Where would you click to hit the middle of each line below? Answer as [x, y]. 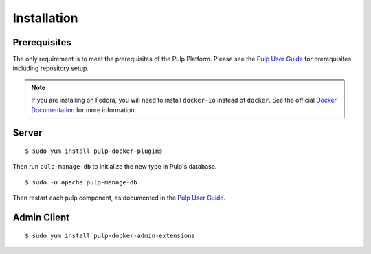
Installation [45, 18]
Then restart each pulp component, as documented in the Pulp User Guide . [119, 198]
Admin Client [41, 218]
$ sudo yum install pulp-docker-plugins [94, 151]
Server [27, 133]
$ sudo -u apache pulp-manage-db [81, 182]
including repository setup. [51, 68]
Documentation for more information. [84, 109]
